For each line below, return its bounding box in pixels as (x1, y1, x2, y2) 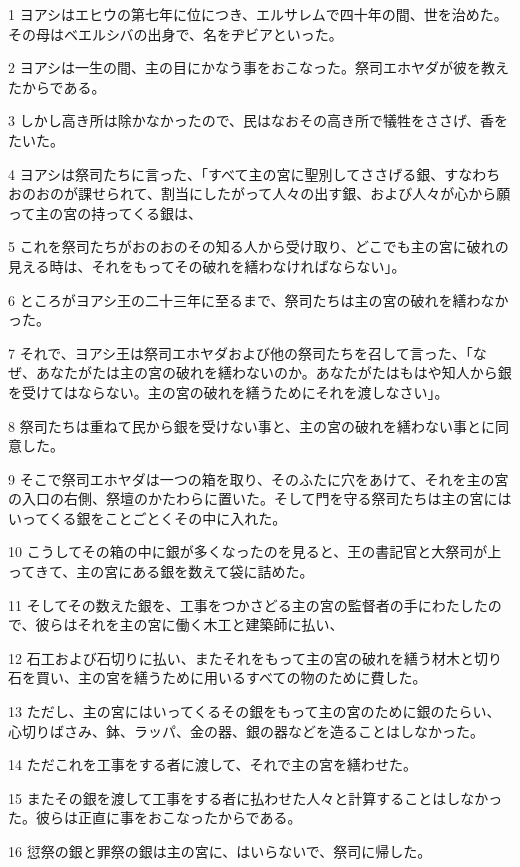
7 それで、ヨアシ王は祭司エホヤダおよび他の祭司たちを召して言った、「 (8, 342, 473, 363)
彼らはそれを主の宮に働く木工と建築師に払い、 (35, 614, 344, 635)
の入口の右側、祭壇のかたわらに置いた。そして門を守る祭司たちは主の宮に (8, 488, 498, 509)
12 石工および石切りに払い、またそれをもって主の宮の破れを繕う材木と (8, 647, 474, 668)
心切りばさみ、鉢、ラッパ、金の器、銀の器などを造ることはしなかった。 (8, 720, 484, 741)
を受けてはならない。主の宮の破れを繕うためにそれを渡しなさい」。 (8, 381, 449, 402)
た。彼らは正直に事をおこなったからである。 (8, 807, 302, 828)
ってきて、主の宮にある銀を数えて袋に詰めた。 (8, 561, 314, 582)
